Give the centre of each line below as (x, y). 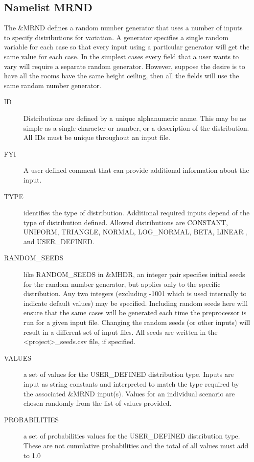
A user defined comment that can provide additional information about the (136, 170)
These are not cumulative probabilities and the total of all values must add (136, 445)
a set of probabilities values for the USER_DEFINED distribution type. (132, 436)
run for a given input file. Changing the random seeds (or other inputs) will (137, 322)
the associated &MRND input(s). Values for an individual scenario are (129, 393)
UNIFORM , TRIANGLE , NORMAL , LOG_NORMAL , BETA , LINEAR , (136, 232)
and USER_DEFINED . (59, 241)
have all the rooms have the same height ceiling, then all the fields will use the (122, 76)
